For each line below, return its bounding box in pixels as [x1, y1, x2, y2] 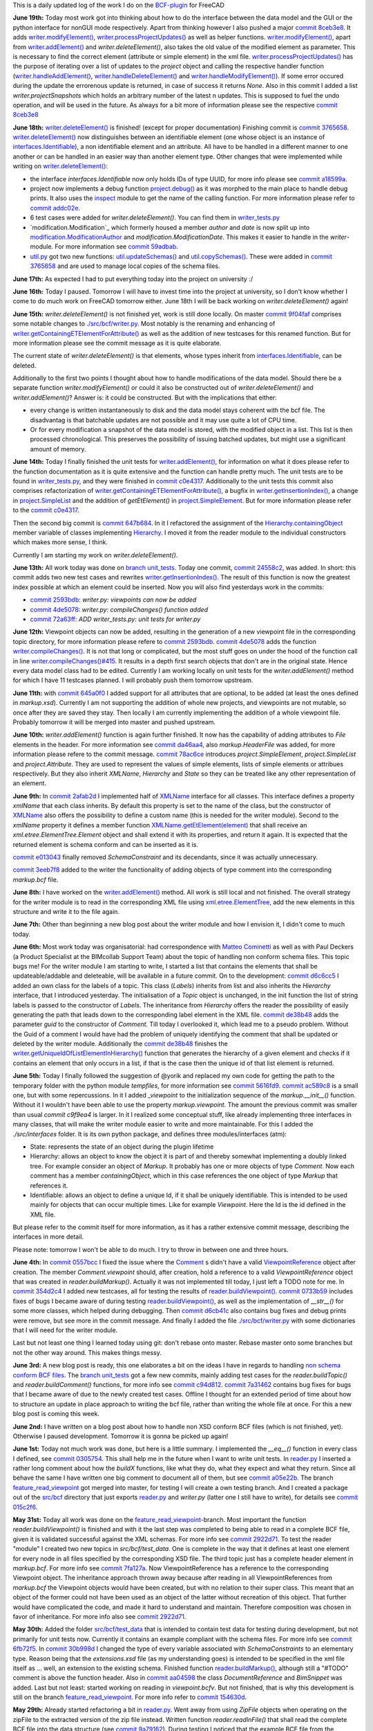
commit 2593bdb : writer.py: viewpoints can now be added [30, 595, 197, 604]
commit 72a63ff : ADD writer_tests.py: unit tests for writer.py [30, 615, 201, 623]
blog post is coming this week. [12, 1410, 100, 1418]
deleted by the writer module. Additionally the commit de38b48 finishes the [12, 1039, 228, 1048]
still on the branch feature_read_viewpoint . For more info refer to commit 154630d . [12, 1693, 247, 1701]
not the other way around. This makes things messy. [12, 1348, 162, 1356]
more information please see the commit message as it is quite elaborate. [12, 339, 222, 347]
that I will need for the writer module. [12, 1326, 118, 1334]
